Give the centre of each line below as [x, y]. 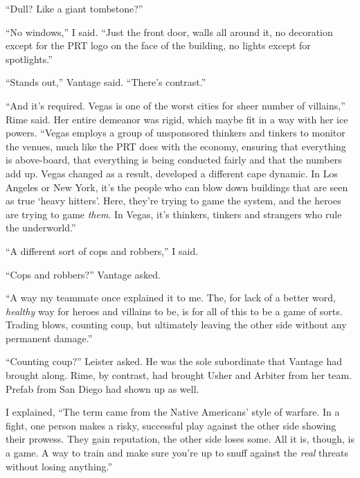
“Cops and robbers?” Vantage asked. [83, 274]
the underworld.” [41, 228]
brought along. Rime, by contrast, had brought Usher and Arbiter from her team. [179, 375]
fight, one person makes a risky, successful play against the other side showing [171, 425]
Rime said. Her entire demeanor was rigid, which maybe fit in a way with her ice [177, 119]
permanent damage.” [49, 338]
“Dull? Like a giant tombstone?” [74, 8]
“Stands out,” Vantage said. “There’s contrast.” [106, 82]
